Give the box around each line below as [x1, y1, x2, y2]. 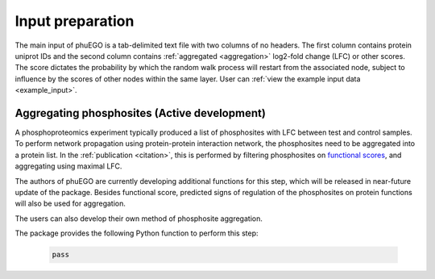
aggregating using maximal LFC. [14, 161, 122, 171]
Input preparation [14, 12, 135, 30]
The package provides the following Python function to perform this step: [14, 228, 259, 238]
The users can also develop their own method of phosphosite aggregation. [14, 214, 263, 223]
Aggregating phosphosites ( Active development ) [14, 106, 266, 120]
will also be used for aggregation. [14, 198, 126, 209]
